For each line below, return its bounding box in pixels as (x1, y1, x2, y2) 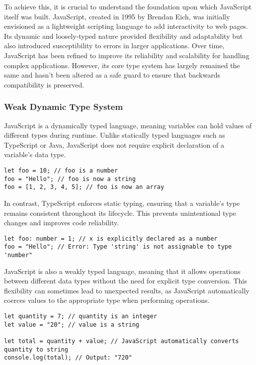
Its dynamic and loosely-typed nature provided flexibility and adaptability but (4, 30, 243, 41)
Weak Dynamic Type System (4, 100, 123, 113)
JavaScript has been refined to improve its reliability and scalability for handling (4, 50, 250, 60)
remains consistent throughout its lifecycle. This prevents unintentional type (4, 207, 236, 218)
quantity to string (4, 346, 68, 353)
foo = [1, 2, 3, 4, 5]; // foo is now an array (4, 183, 165, 191)
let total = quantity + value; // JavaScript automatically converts (4, 338, 239, 345)
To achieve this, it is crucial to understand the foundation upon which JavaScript (4, 1, 252, 11)
